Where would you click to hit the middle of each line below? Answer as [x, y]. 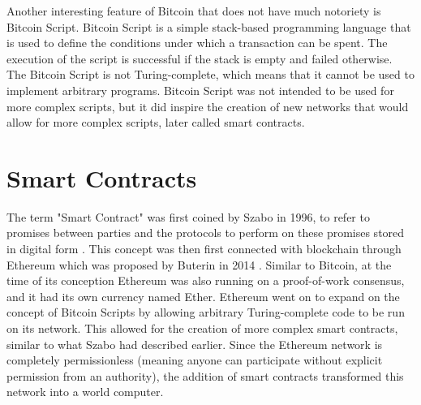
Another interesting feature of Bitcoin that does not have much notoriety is [194, 11]
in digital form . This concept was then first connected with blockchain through [204, 249]
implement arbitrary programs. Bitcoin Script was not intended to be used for [200, 90]
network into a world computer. [85, 392]
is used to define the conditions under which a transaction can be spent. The [197, 43]
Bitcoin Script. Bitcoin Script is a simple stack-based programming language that [209, 26]
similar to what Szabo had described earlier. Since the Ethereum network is [195, 344]
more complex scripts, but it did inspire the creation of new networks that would [208, 106]
